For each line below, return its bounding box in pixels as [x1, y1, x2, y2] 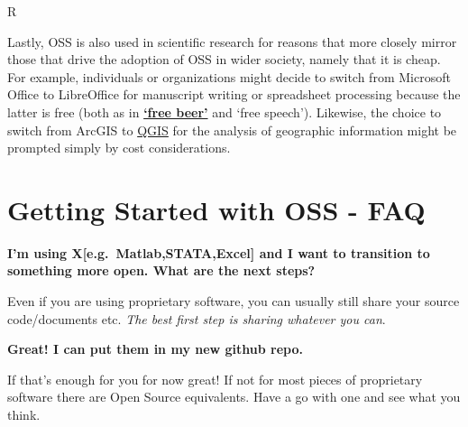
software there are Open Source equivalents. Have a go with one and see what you [7, 387, 461, 406]
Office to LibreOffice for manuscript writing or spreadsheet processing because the [7, 85, 461, 104]
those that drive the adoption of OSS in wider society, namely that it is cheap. [7, 50, 441, 69]
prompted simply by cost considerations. [7, 138, 231, 157]
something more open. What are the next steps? [7, 261, 316, 280]
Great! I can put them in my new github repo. [7, 339, 304, 358]
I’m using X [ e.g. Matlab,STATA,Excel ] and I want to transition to [7, 243, 430, 262]
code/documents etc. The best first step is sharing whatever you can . [7, 309, 386, 328]
